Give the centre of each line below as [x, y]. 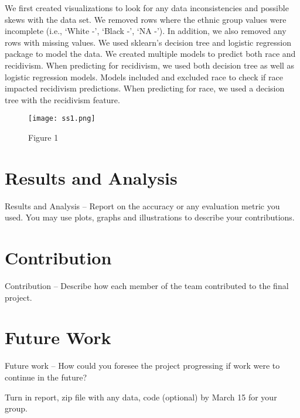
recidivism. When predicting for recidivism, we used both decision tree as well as [150, 65]
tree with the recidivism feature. [62, 99]
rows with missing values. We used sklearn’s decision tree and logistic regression [148, 42]
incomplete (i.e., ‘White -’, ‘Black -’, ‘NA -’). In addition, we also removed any [146, 31]
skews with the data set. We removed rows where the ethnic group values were [146, 19]
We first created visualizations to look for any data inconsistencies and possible [147, 8]
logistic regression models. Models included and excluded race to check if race [144, 77]
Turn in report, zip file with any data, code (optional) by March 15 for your [141, 397]
